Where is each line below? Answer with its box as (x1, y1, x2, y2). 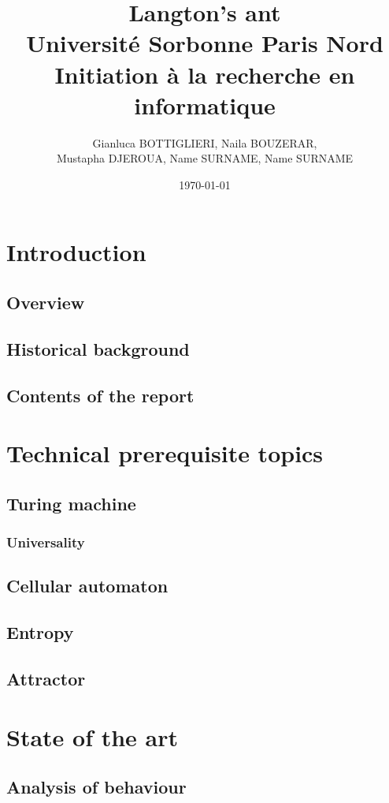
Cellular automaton (6, 573, 169, 598)
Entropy (6, 620, 74, 644)
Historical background (6, 336, 190, 360)
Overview (6, 290, 85, 315)
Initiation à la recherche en (54, 58, 355, 90)
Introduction (6, 236, 146, 268)
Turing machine (6, 491, 136, 515)
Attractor (6, 666, 86, 690)
